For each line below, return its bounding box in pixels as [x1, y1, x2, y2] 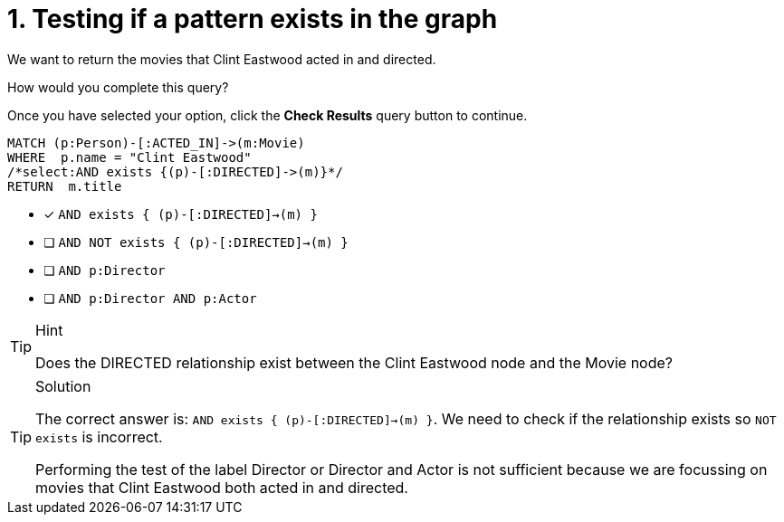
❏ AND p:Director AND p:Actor [43, 289, 257, 306]
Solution [35, 376, 91, 395]
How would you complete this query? [7, 79, 229, 95]
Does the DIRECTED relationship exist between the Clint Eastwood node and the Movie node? [35, 353, 673, 372]
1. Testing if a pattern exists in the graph [7, 4, 498, 34]
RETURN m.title [7, 178, 122, 194]
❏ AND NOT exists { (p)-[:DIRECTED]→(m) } [43, 233, 349, 250]
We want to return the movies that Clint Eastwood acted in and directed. [7, 51, 436, 67]
